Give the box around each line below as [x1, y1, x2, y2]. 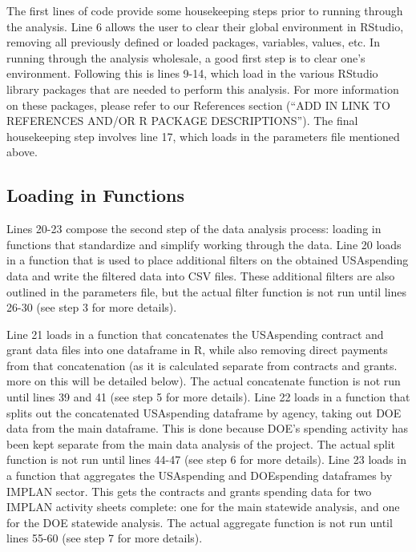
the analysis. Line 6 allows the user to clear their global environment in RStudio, [6, 18, 404, 34]
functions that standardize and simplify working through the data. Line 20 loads [6, 236, 402, 252]
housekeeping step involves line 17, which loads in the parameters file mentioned [6, 127, 400, 144]
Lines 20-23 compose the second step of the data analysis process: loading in [6, 220, 382, 237]
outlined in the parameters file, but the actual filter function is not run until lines [6, 283, 406, 300]
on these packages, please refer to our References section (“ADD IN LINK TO [6, 96, 390, 113]
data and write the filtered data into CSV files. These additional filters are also [6, 267, 395, 284]
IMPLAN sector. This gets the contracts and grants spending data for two [6, 482, 372, 499]
